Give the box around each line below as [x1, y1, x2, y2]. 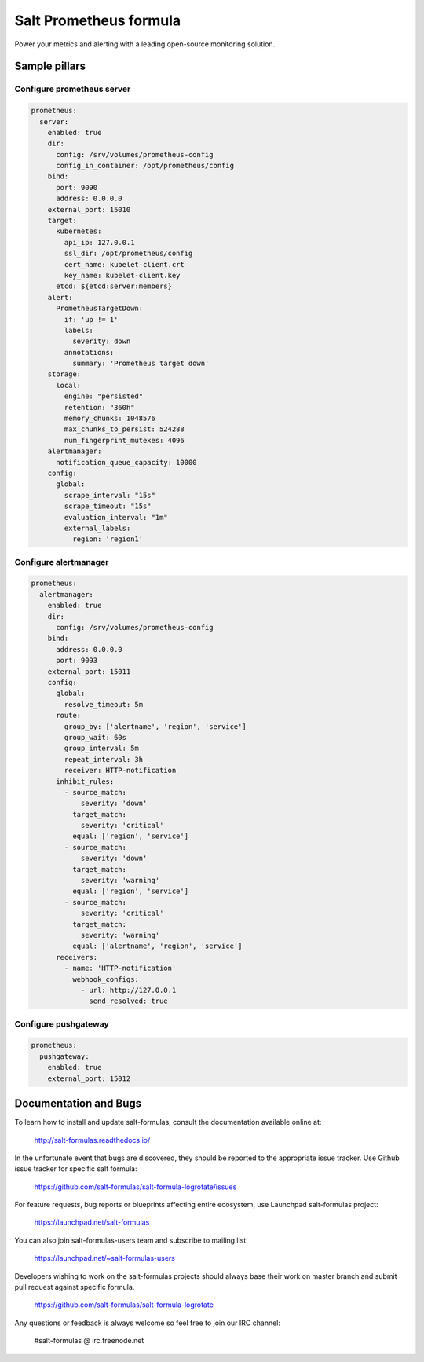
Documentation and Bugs [14, 1097, 141, 1111]
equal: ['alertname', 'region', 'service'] [71, 942, 243, 950]
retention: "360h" [64, 403, 135, 412]
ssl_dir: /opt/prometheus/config [64, 249, 193, 258]
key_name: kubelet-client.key [64, 271, 181, 280]
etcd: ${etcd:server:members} [56, 282, 173, 291]
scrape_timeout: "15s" [64, 502, 152, 511]
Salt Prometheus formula [14, 12, 181, 29]
